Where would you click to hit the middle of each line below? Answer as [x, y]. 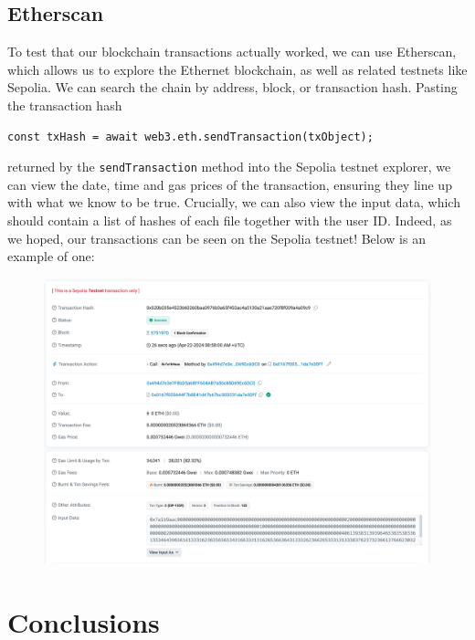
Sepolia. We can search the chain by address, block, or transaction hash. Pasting [232, 87]
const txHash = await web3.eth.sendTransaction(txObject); [190, 136]
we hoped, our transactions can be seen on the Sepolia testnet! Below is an [216, 238]
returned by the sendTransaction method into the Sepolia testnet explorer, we [229, 167]
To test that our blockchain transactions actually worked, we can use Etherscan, [232, 52]
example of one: [51, 256]
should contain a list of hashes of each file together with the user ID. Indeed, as [230, 220]
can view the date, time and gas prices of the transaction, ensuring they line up [230, 184]
